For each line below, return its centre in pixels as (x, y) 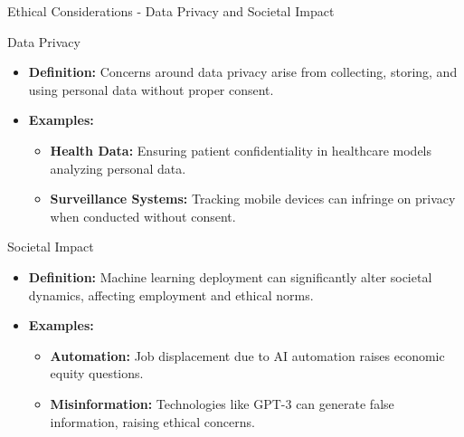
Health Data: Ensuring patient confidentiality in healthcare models (241, 150)
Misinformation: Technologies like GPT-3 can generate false (222, 403)
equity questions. (97, 373)
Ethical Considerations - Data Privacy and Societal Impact (171, 11)
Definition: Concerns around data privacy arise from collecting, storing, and (243, 72)
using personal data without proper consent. (151, 89)
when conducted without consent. (143, 216)
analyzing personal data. (118, 168)
